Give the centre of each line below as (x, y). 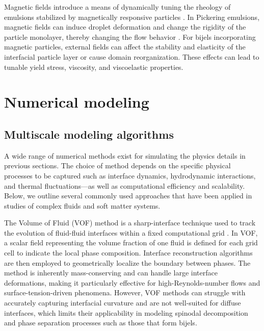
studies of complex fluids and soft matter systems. (82, 205)
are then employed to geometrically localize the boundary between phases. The (127, 262)
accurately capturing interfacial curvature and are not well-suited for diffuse (123, 303)
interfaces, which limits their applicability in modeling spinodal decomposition (126, 312)
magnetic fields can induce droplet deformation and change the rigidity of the (125, 27)
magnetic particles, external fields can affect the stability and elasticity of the (125, 47)
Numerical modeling (77, 102)
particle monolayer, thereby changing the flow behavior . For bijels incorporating (130, 36)
